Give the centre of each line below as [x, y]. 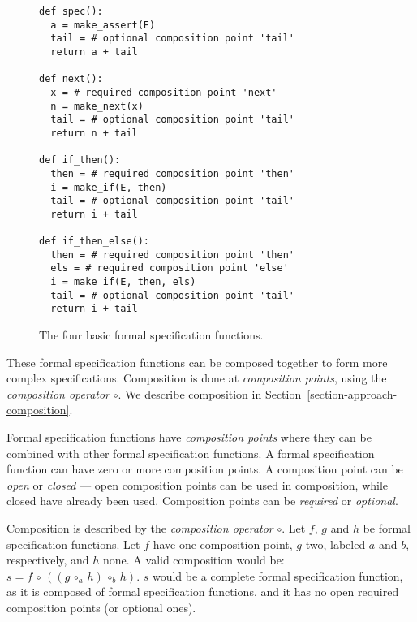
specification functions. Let [73, 544]
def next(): [71, 79]
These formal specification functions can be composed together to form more [197, 362]
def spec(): [71, 11]
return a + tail [94, 52]
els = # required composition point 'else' [170, 268]
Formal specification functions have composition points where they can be [189, 437]
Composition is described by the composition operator [140, 528]
